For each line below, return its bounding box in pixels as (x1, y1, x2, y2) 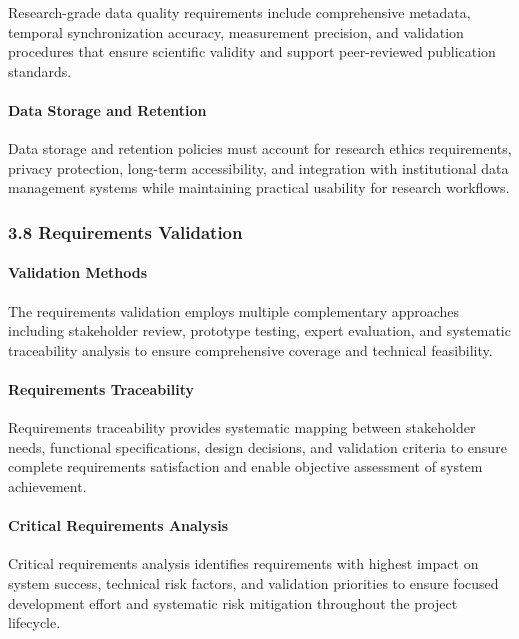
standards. (8, 60, 72, 81)
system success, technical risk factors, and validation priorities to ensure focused (8, 572, 499, 593)
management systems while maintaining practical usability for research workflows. (8, 177, 510, 198)
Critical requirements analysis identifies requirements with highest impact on (8, 553, 479, 574)
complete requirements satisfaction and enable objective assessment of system (8, 456, 483, 477)
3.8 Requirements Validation (8, 219, 243, 244)
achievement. (8, 475, 87, 496)
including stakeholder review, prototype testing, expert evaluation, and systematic (8, 320, 511, 341)
